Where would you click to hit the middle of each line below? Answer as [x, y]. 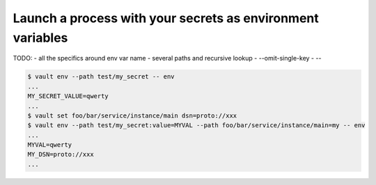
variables [40, 38]
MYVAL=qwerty [50, 145]
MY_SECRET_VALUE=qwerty [68, 96]
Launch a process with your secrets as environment [166, 18]
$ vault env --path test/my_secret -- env [101, 77]
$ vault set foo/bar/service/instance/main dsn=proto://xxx [132, 115]
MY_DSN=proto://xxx [61, 154]
